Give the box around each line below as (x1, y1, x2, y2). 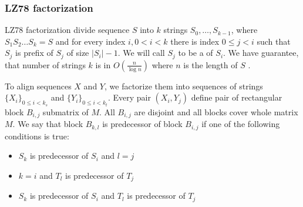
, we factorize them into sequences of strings (105, 79, 263, 92)
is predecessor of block (102, 118, 183, 130)
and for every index (55, 35, 126, 47)
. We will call (117, 46, 165, 59)
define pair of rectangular (191, 91, 282, 103)
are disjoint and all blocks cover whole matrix (134, 105, 298, 118)
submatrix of (42, 105, 89, 118)
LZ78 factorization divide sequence (5, 24, 130, 36)
